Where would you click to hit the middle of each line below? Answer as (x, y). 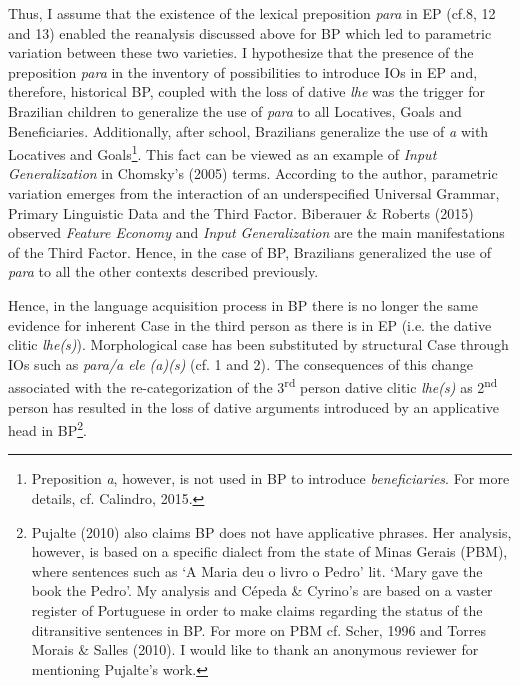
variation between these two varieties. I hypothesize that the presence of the (241, 52)
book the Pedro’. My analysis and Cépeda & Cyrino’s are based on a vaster (262, 590)
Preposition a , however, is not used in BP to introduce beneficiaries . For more (270, 478)
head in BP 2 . (47, 428)
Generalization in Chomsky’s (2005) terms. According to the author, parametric (253, 173)
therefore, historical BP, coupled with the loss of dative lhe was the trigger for (247, 91)
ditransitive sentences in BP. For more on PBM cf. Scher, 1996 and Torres (258, 629)
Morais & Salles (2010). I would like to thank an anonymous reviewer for (255, 649)
